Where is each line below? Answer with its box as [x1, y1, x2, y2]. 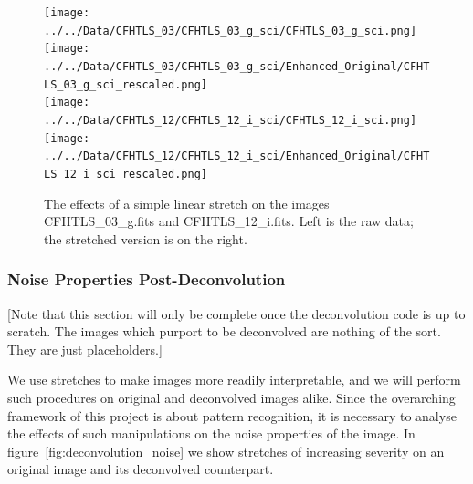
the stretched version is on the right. [44, 229, 247, 248]
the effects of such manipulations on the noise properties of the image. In [7, 424, 415, 443]
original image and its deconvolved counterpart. [7, 459, 274, 479]
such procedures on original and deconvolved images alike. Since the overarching [7, 387, 456, 407]
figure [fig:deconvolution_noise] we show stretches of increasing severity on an [7, 441, 445, 460]
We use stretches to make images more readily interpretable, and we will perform [7, 370, 461, 389]
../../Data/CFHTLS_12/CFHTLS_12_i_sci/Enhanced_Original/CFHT [44, 149, 430, 163]
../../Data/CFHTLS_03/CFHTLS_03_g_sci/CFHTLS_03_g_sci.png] [44, 24, 417, 37]
